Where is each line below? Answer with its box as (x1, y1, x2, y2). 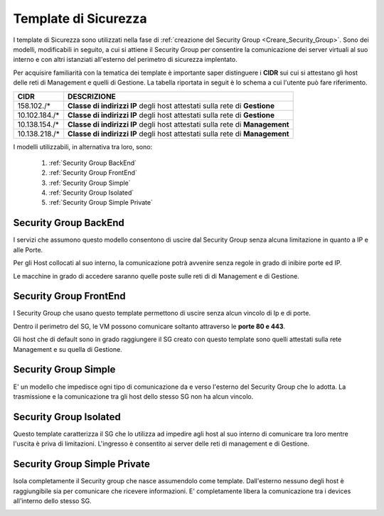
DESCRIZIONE (68, 91, 117, 101)
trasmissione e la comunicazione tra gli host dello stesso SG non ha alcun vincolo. (13, 392, 254, 401)
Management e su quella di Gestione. (13, 345, 122, 353)
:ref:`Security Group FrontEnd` (48, 168, 138, 177)
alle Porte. (13, 245, 43, 254)
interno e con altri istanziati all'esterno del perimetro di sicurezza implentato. (13, 55, 238, 64)
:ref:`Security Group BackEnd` (48, 158, 137, 167)
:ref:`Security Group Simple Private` (48, 198, 153, 207)
